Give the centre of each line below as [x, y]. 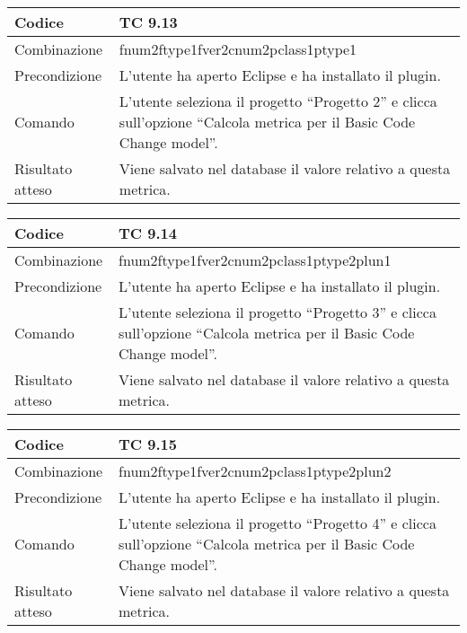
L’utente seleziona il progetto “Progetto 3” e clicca [278, 312]
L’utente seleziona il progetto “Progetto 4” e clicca [278, 523]
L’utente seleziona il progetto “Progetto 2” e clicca [278, 101]
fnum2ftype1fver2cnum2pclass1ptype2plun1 [255, 260]
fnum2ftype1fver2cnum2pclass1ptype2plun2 [255, 471]
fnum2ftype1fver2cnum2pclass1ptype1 [238, 49]
